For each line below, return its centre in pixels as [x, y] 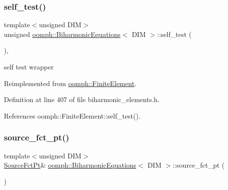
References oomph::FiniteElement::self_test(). [72, 115]
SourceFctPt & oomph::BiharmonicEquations [70, 165]
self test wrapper [29, 67]
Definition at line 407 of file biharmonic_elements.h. [82, 99]
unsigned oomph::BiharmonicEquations [62, 34]
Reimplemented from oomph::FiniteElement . [70, 83]
